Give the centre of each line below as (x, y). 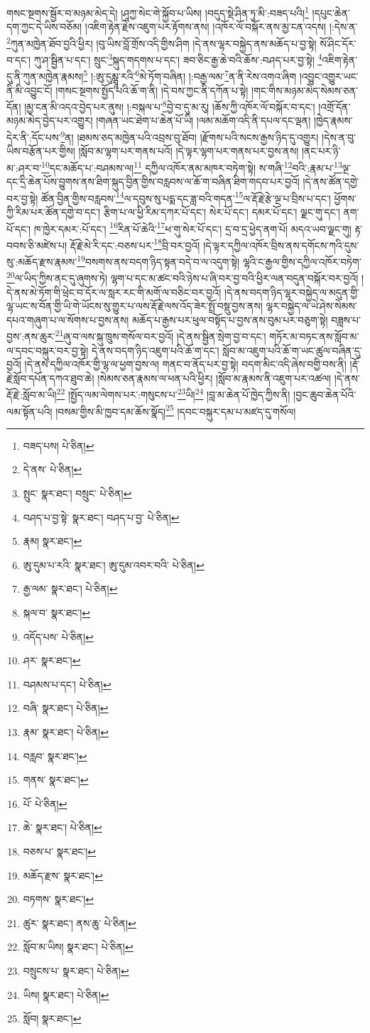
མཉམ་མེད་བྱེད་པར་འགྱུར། (50, 120)
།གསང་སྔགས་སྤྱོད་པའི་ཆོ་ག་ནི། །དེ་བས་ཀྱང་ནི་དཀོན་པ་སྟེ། (152, 90)
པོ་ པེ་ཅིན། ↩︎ (45, 803)
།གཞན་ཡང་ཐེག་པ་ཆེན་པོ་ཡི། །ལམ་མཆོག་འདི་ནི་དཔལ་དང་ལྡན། (203, 120)
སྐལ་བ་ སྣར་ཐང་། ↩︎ (57, 613)
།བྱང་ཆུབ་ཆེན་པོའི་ (325, 395)
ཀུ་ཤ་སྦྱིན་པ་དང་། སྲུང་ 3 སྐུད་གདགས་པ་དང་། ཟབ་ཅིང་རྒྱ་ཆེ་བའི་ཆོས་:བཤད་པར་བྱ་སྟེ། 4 (178, 59)
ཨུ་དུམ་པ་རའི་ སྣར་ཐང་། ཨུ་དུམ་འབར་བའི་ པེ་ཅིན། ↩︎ (114, 564)
